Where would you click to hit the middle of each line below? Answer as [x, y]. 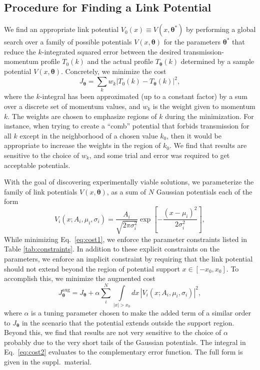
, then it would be [194, 135]
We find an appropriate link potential [61, 29]
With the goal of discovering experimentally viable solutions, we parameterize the [129, 182]
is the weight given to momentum [204, 106]
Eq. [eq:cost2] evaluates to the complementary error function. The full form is [123, 352]
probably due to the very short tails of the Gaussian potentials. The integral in [125, 342]
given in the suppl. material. [48, 361]
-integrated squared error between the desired [111, 51]
